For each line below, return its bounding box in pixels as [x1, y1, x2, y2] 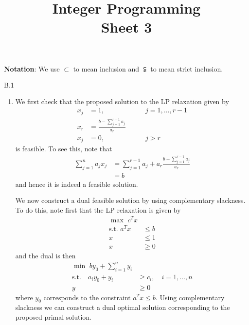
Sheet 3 [101, 17, 152, 37]
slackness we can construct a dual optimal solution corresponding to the [15, 302, 230, 312]
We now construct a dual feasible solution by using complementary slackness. [15, 195, 246, 205]
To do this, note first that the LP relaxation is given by [15, 204, 181, 215]
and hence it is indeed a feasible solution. [15, 179, 138, 189]
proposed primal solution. [15, 311, 92, 322]
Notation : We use [4, 63, 60, 73]
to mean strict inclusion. [150, 63, 223, 73]
